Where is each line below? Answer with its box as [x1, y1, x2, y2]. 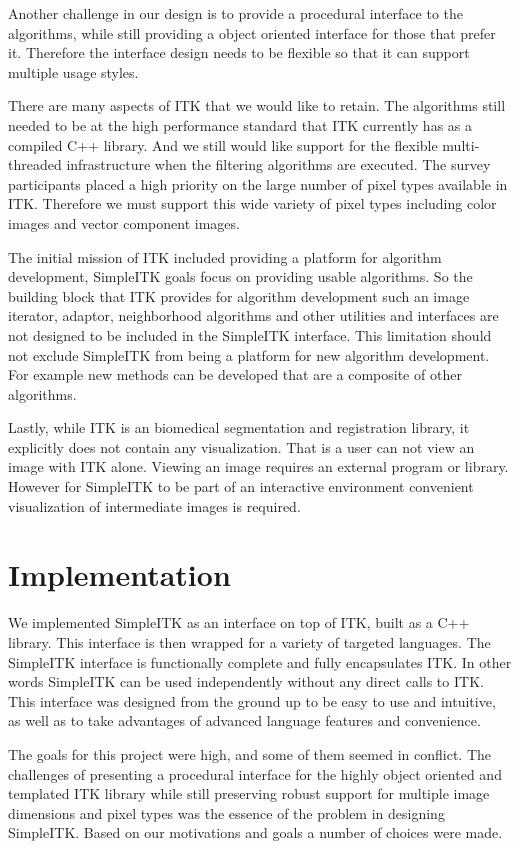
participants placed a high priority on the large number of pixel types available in [8, 173, 508, 194]
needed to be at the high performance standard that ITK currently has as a [8, 114, 472, 135]
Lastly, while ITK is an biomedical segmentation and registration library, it [8, 417, 470, 438]
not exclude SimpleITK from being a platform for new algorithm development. [8, 344, 490, 365]
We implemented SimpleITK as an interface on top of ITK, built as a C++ [8, 612, 470, 633]
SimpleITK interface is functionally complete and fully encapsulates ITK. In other [8, 651, 512, 672]
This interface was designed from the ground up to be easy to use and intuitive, [8, 690, 496, 711]
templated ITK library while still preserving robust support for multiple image [8, 783, 490, 804]
